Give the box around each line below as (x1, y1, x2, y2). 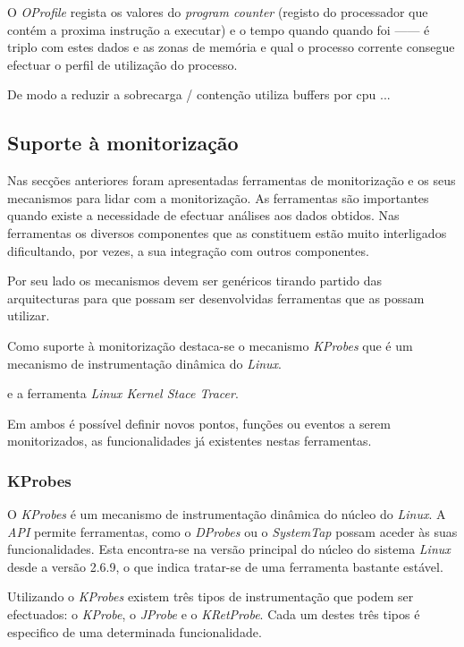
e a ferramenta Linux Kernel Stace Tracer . (7, 384, 239, 403)
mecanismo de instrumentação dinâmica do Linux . (7, 353, 282, 372)
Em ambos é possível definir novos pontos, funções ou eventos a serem (7, 413, 392, 432)
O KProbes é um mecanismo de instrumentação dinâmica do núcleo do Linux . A (7, 505, 446, 524)
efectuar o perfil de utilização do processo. (7, 55, 238, 73)
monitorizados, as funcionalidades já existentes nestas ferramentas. (7, 431, 372, 450)
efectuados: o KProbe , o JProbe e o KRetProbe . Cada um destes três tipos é (7, 605, 420, 624)
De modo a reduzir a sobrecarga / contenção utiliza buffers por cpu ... (7, 85, 391, 104)
